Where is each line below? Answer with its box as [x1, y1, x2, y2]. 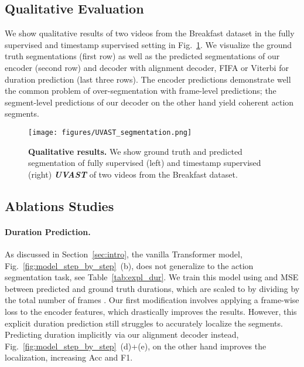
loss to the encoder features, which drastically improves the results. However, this [5, 305, 297, 317]
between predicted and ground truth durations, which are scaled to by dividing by [5, 282, 300, 294]
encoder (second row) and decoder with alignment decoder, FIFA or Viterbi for [5, 61, 289, 73]
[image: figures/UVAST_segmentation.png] [28, 128, 192, 137]
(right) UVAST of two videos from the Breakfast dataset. [28, 168, 238, 180]
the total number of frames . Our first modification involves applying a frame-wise [5, 294, 299, 306]
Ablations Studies [5, 196, 114, 215]
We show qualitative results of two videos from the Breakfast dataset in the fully [5, 27, 295, 39]
